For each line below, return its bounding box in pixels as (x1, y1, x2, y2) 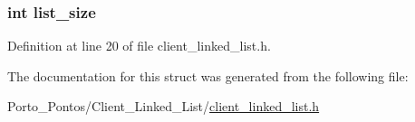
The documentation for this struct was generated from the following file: (7, 66, 409, 85)
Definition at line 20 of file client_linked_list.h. (7, 36, 271, 55)
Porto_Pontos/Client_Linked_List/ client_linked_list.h (7, 97, 320, 116)
